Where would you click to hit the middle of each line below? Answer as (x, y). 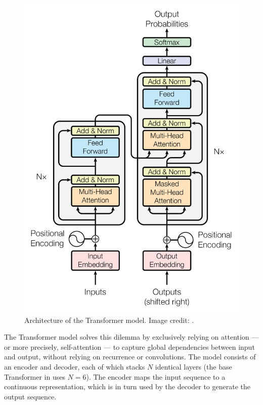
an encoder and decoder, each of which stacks (75, 366)
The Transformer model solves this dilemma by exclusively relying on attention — (131, 337)
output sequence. (30, 396)
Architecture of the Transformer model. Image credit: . (109, 320)
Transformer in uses (35, 376)
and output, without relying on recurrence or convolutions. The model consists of (130, 357)
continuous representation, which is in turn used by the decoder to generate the (127, 386)
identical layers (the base (193, 366)
